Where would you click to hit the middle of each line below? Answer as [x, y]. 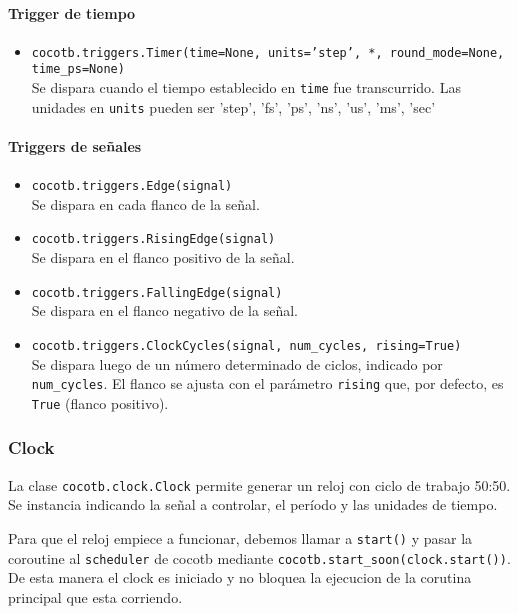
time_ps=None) [78, 69]
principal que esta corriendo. [95, 596]
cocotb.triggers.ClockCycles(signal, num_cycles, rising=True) [246, 345]
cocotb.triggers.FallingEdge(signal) [157, 292]
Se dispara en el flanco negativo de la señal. [164, 310]
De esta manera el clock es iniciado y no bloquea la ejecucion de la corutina [240, 577]
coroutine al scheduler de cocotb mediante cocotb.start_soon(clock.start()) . [259, 557]
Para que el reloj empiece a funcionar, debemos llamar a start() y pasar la [240, 538]
